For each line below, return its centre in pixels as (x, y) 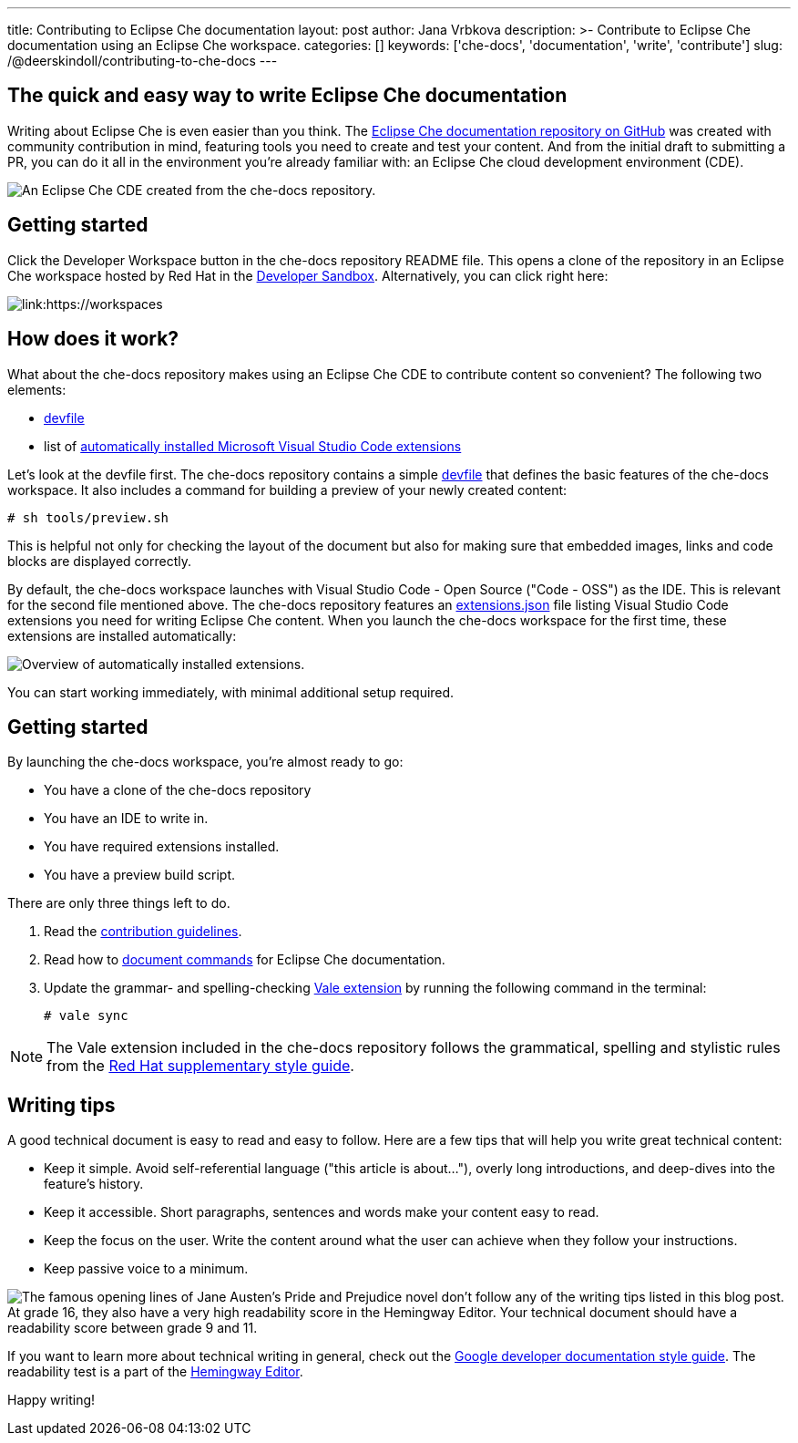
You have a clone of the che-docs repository (178, 790)
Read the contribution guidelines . (143, 932)
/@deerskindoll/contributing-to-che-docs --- (143, 61)
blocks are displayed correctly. (100, 561)
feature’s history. (94, 1184)
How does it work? (93, 339)
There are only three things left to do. (119, 903)
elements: (37, 389)
